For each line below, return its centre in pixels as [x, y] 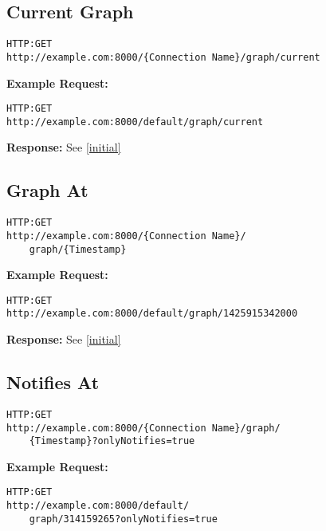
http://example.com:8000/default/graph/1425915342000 [152, 314]
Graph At [47, 190]
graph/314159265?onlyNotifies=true [123, 519]
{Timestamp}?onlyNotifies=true [112, 441]
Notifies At [53, 382]
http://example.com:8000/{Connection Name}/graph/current [163, 57]
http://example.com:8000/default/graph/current [135, 122]
